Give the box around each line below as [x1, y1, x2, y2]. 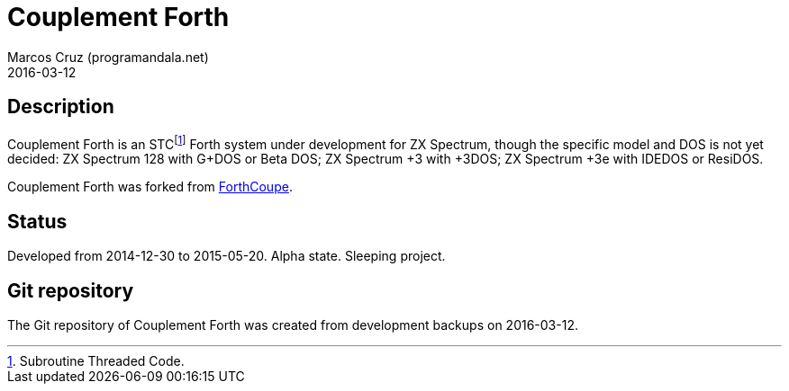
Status [7, 209, 68, 233]
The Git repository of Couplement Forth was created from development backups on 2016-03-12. [7, 316, 578, 333]
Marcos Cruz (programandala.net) [7, 49, 209, 65]
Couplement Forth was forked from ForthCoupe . [7, 179, 293, 195]
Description [7, 95, 114, 119]
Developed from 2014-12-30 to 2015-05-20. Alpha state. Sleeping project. [7, 248, 446, 264]
